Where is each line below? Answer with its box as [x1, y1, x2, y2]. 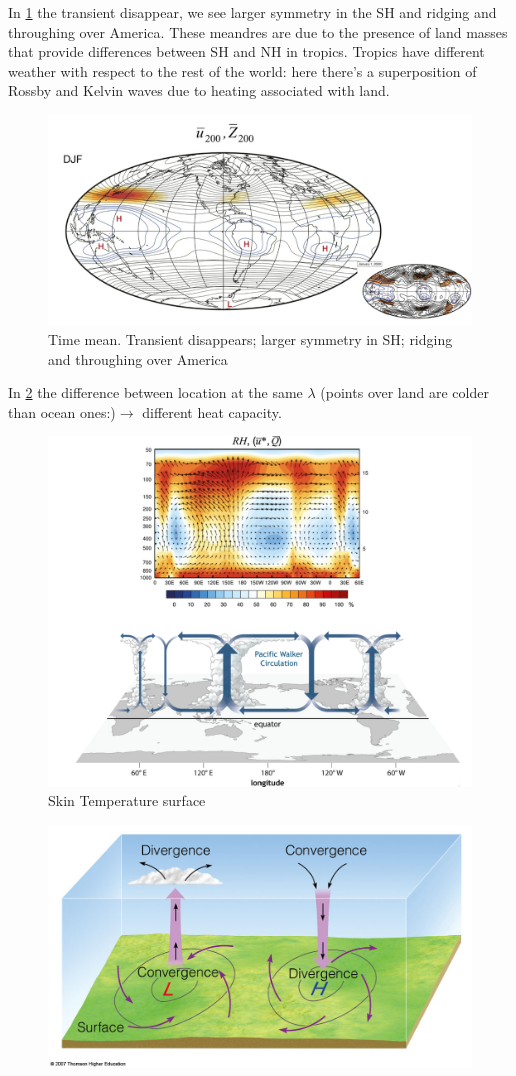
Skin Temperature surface [48, 790, 206, 811]
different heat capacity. [142, 401, 282, 422]
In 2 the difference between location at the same [8, 382, 303, 403]
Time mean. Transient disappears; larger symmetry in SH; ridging [48, 328, 453, 349]
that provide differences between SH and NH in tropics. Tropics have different [8, 41, 485, 62]
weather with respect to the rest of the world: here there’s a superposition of [8, 60, 477, 81]
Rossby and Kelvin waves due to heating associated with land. [8, 80, 390, 101]
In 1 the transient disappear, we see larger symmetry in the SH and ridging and [8, 2, 497, 22]
